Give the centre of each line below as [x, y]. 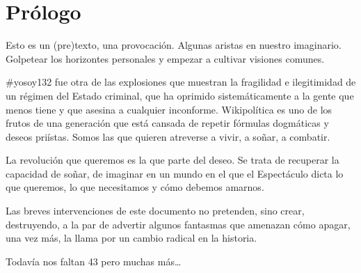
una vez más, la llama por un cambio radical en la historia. [131, 238]
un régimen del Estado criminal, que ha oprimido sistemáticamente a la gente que [180, 95]
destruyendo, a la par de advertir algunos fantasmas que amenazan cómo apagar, [178, 224]
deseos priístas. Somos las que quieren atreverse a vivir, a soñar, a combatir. [168, 136]
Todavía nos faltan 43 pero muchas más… [94, 261]
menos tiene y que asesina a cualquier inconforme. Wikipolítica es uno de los [169, 109]
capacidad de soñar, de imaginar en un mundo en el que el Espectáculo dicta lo [175, 173]
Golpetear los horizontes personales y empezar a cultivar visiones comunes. [165, 58]
